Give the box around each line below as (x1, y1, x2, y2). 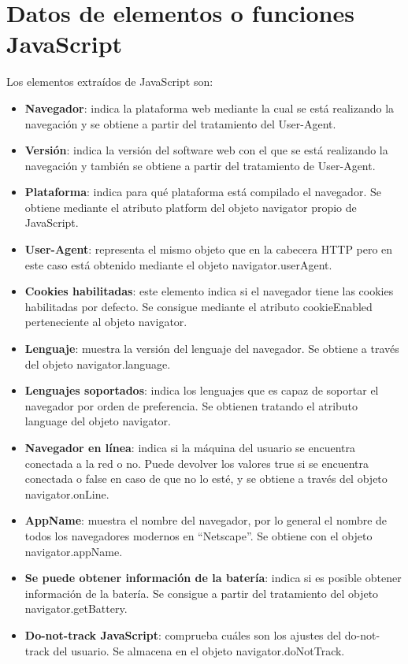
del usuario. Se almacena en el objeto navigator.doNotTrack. (53, 642, 345, 658)
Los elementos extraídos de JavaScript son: (6, 73, 213, 90)
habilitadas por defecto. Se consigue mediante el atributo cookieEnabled (24, 298, 373, 314)
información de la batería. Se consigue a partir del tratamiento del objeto (24, 584, 379, 601)
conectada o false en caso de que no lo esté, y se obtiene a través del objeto (24, 470, 388, 487)
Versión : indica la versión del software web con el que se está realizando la (24, 142, 388, 158)
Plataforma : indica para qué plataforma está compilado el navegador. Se (24, 184, 381, 200)
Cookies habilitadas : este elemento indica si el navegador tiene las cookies (24, 283, 394, 299)
